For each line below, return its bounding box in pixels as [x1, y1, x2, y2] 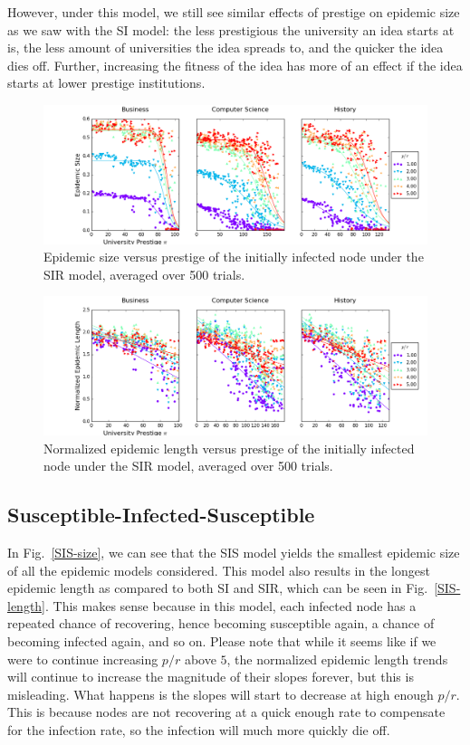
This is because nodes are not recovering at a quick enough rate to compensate [7, 702, 446, 721]
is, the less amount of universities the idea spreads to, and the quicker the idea [7, 38, 444, 57]
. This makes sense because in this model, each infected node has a [45, 596, 417, 615]
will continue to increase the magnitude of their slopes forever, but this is [7, 667, 414, 686]
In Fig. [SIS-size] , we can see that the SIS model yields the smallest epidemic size [7, 542, 460, 561]
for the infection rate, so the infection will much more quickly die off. [7, 720, 390, 739]
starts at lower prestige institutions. [7, 73, 206, 92]
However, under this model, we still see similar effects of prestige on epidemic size [7, 3, 460, 21]
